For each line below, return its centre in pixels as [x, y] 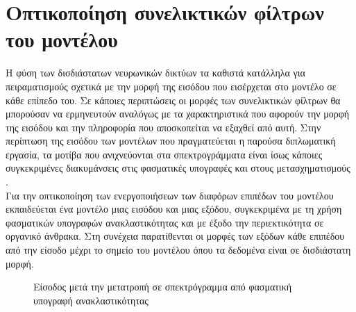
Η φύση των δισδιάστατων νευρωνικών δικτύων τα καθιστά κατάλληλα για [155, 73]
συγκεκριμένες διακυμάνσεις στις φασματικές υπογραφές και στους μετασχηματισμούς [178, 168]
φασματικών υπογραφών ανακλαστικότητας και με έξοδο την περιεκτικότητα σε [165, 222]
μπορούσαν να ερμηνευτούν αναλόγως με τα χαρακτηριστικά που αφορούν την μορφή [178, 114]
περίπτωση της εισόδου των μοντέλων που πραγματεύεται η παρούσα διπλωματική [171, 141]
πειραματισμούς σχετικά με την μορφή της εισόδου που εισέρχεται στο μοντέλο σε [171, 86]
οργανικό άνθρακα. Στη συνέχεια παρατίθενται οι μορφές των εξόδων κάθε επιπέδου [175, 236]
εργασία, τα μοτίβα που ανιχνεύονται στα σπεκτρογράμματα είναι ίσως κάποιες [164, 154]
